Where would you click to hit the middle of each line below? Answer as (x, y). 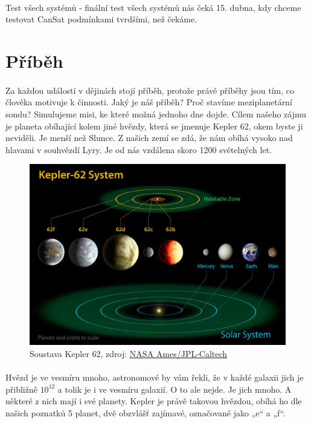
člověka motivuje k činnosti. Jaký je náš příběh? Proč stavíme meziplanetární (149, 102)
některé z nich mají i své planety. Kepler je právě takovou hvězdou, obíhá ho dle (154, 401)
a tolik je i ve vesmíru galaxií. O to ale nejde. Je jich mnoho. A (175, 389)
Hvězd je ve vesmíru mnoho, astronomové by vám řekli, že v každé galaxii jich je (155, 377)
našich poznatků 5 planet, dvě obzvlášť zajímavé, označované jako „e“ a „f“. (146, 412)
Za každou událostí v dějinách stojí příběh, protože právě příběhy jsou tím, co (150, 90)
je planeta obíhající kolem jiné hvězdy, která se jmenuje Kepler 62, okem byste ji (154, 126)
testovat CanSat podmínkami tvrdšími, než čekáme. (101, 19)
